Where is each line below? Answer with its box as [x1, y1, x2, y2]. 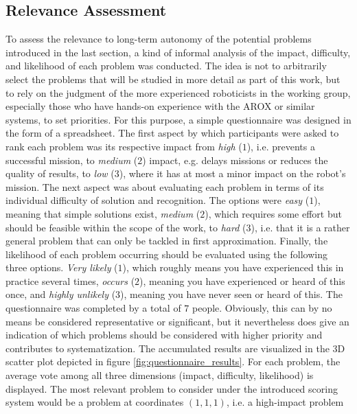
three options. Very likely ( [5, 260, 118, 275]
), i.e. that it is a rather [251, 220, 350, 234]
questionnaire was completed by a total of [5, 301, 181, 315]
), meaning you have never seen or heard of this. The [120, 287, 343, 301]
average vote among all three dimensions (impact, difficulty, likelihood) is [5, 368, 314, 382]
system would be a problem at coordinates [5, 395, 184, 409]
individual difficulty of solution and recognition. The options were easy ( [5, 193, 310, 207]
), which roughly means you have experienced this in [122, 260, 344, 275]
